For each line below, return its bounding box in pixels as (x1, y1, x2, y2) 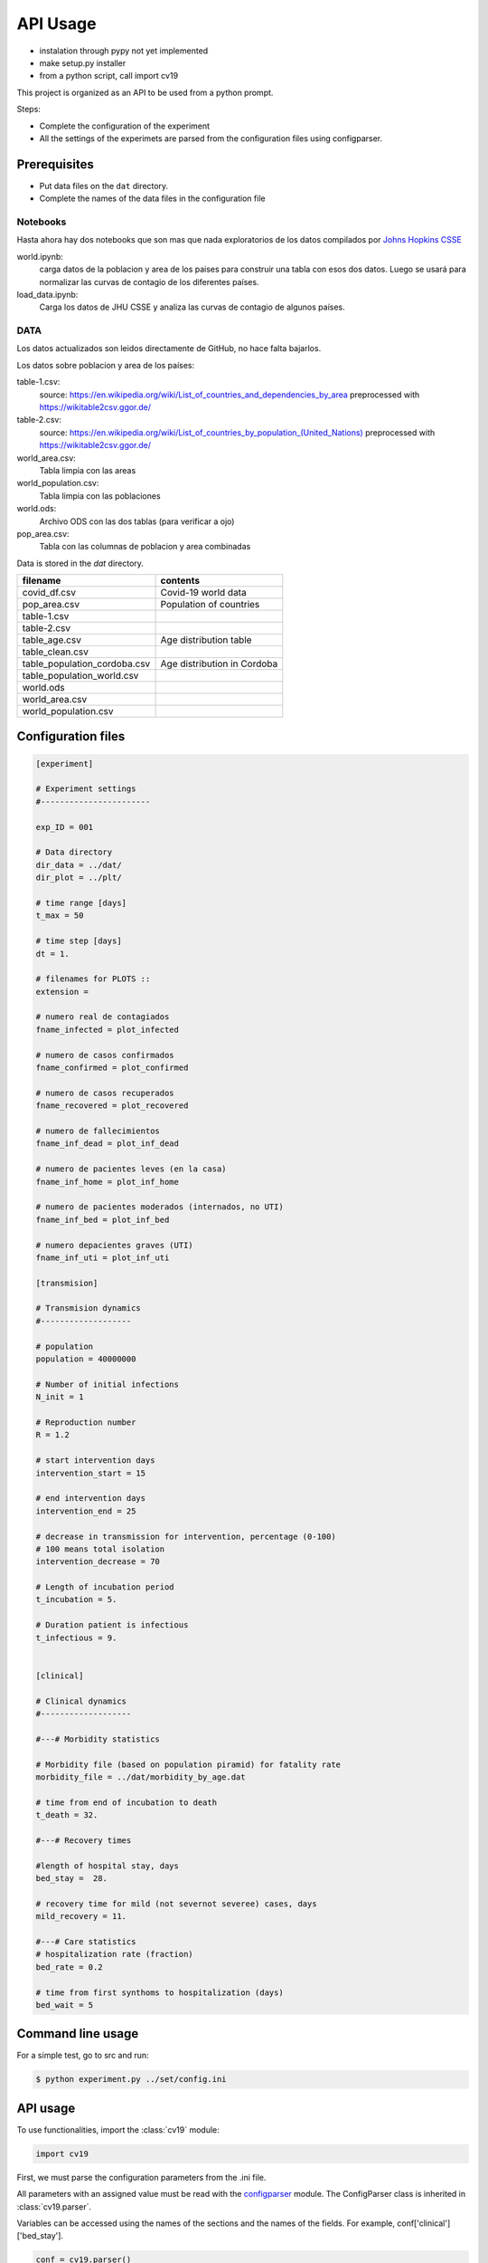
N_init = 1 (35, 1392, 84, 1402)
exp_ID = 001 (35, 822, 94, 832)
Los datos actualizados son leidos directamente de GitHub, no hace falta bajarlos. (16, 343, 322, 354)
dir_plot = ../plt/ (35, 873, 122, 883)
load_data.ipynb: (16, 289, 79, 300)
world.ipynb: (16, 251, 63, 262)
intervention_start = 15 (35, 1467, 146, 1478)
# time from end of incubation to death (35, 1797, 217, 1808)
